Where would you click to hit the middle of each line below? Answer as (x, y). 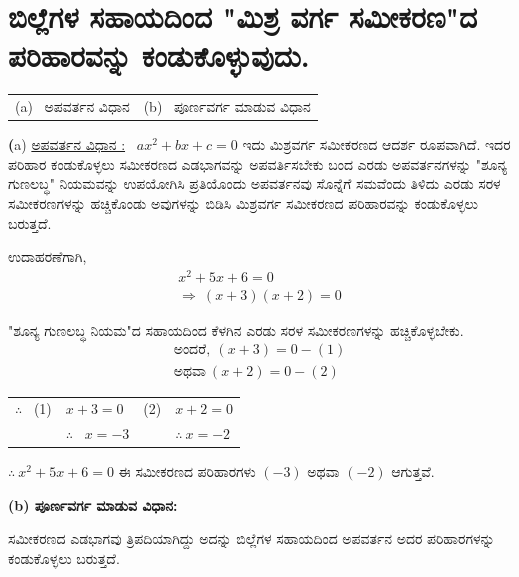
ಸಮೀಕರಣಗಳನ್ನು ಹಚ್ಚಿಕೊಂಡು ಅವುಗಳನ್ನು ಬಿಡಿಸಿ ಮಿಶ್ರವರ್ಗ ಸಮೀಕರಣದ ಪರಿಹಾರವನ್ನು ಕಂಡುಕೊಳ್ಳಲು (243, 202)
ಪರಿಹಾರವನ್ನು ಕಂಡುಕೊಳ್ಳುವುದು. (159, 55)
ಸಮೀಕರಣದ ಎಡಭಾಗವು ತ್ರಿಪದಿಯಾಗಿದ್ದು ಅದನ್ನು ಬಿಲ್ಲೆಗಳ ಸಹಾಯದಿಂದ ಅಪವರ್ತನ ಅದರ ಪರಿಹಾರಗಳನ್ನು (251, 538)
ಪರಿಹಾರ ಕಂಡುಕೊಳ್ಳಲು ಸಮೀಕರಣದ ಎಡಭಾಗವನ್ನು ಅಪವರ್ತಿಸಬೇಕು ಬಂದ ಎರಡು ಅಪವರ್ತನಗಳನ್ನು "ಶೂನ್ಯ (258, 163)
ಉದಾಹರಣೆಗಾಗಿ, (47, 256)
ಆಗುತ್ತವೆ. (413, 471)
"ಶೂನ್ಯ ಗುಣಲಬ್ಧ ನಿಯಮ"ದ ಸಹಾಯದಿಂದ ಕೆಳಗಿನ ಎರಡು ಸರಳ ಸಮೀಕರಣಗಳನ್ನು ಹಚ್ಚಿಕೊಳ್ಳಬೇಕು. (236, 329)
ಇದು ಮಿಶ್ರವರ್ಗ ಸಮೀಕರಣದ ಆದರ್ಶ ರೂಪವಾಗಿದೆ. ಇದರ (376, 144)
